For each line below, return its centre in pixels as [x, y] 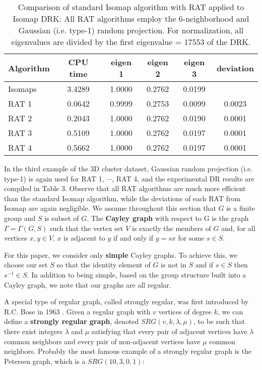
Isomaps [22, 89]
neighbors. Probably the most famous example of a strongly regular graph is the [128, 351]
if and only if [133, 238]
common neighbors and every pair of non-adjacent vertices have [102, 341]
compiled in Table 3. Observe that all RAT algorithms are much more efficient [125, 188]
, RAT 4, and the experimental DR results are [183, 178]
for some [191, 238]
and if [204, 265]
